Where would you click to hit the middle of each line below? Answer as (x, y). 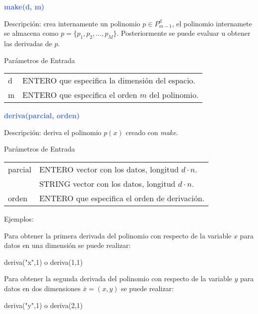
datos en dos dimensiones (42, 288)
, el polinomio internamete (212, 23)
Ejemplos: (19, 218)
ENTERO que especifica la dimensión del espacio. (109, 80)
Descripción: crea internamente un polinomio (72, 23)
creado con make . (152, 132)
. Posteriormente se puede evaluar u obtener (184, 33)
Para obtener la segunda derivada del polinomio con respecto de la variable (118, 278)
